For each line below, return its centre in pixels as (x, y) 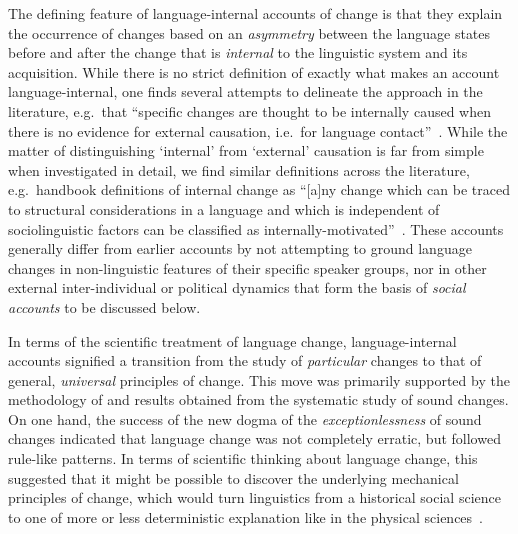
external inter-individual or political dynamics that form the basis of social (237, 287)
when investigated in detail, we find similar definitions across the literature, (239, 169)
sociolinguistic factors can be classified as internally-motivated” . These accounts (256, 228)
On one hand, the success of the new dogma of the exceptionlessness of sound (245, 418)
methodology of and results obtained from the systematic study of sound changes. (258, 399)
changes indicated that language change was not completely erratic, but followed (254, 438)
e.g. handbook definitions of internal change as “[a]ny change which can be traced (259, 189)
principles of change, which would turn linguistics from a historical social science (254, 497)
